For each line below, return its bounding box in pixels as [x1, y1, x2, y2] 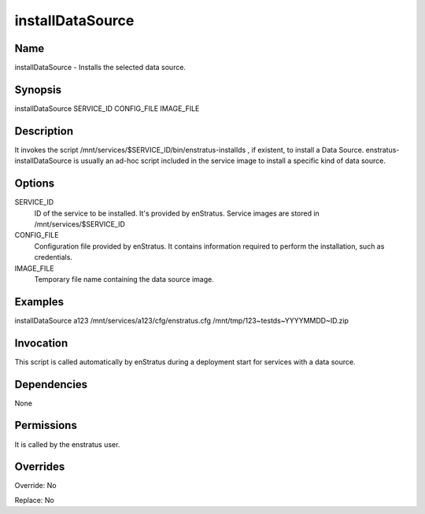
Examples [14, 295, 65, 309]
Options [14, 177, 55, 190]
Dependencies [14, 378, 88, 391]
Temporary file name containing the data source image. [34, 274, 214, 283]
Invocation [14, 336, 68, 349]
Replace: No [14, 495, 54, 505]
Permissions [14, 419, 78, 432]
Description [14, 124, 74, 138]
